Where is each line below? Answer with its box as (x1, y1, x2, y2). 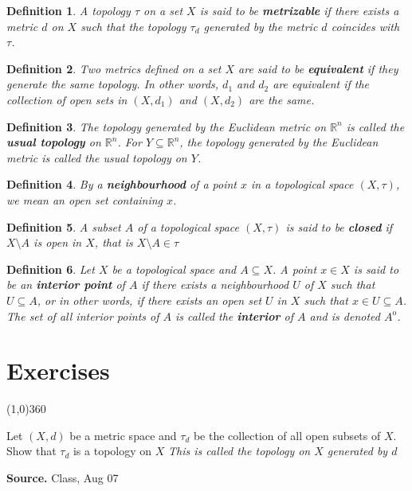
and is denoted (309, 307, 380, 324)
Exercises (6, 354, 110, 387)
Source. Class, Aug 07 (6, 470, 119, 485)
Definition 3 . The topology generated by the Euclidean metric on (6, 118, 327, 134)
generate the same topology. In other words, (6, 76, 219, 92)
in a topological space (251, 176, 354, 193)
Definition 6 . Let (6, 260, 95, 277)
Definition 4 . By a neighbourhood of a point (6, 176, 237, 193)
